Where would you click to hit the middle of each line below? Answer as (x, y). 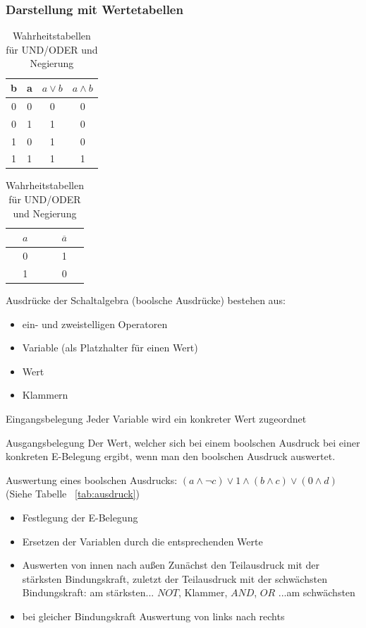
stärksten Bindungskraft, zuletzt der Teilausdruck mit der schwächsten (175, 578)
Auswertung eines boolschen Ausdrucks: (92, 479)
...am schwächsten (317, 592)
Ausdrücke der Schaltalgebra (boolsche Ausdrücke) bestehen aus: (146, 300)
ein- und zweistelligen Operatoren (95, 324)
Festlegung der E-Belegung (80, 517)
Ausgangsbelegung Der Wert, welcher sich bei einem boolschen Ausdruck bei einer (183, 442)
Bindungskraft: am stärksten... (88, 592)
